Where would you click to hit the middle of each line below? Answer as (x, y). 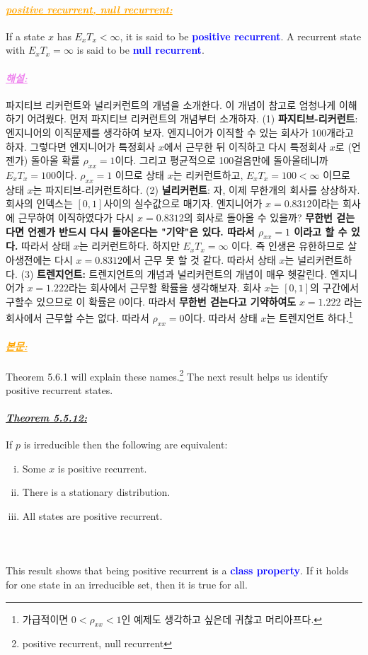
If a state (25, 36)
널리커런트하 (325, 259)
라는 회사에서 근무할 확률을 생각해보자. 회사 (165, 288)
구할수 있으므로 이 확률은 (61, 301)
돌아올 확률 (55, 160)
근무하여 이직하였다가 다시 (76, 217)
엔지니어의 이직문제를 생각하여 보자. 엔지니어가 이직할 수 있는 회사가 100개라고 (180, 132)
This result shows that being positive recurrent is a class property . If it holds (177, 570)
